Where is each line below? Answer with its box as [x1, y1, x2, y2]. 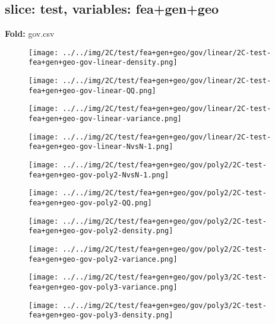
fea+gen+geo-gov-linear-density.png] [29, 58, 178, 67]
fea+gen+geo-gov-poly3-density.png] [29, 311, 173, 320]
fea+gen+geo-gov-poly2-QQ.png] [29, 199, 152, 208]
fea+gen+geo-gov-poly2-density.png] [29, 227, 173, 236]
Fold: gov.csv [5, 27, 55, 40]
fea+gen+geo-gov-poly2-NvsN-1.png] [29, 170, 169, 179]
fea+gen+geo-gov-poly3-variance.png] [29, 282, 178, 291]
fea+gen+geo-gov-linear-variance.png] [29, 115, 182, 123]
